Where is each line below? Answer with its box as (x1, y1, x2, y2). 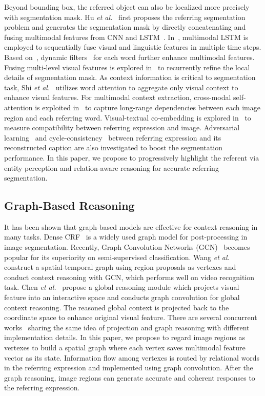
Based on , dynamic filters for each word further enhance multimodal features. (4, 51, 255, 62)
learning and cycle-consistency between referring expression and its (4, 132, 221, 143)
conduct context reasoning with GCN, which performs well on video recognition (4, 271, 255, 282)
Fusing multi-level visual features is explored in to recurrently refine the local (4, 62, 250, 72)
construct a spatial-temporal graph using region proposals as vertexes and (4, 262, 236, 272)
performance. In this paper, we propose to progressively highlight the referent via (4, 152, 259, 163)
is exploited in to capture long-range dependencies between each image (35, 102, 260, 112)
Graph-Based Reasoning (4, 197, 135, 213)
